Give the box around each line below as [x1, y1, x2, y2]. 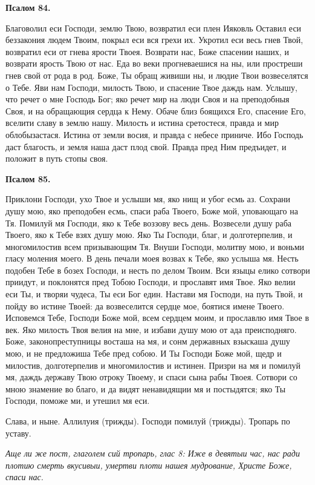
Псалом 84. [5, 1, 51, 13]
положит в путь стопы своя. [5, 152, 108, 165]
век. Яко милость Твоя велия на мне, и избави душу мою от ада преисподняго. [5, 323, 297, 335]
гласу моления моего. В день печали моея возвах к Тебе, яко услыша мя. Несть [5, 252, 299, 265]
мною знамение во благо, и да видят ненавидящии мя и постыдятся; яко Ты [5, 382, 286, 395]
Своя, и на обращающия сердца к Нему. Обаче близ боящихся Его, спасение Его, [5, 104, 306, 117]
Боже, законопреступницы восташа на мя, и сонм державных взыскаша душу [5, 335, 290, 348]
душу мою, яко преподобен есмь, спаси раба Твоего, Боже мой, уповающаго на [5, 204, 298, 217]
